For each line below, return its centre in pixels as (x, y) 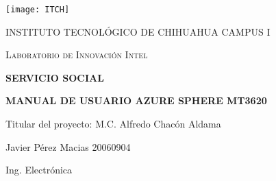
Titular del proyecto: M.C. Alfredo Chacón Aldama (113, 124)
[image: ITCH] (38, 10)
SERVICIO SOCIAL (55, 77)
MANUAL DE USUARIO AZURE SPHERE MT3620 (136, 100)
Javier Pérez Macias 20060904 (68, 146)
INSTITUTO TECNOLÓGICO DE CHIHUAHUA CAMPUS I (138, 31)
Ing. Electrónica (39, 170)
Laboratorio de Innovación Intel (77, 55)
